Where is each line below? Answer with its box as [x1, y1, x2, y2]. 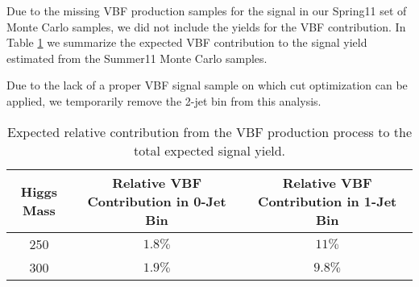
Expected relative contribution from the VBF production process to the [7, 122, 412, 141]
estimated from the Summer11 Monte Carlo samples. [6, 49, 268, 66]
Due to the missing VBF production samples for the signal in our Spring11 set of [6, 2, 407, 19]
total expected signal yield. [133, 140, 286, 160]
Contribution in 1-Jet [258, 191, 397, 210]
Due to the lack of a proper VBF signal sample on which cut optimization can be [6, 77, 408, 94]
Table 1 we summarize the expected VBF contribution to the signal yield [6, 34, 367, 51]
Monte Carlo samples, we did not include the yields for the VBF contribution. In [6, 18, 406, 35]
